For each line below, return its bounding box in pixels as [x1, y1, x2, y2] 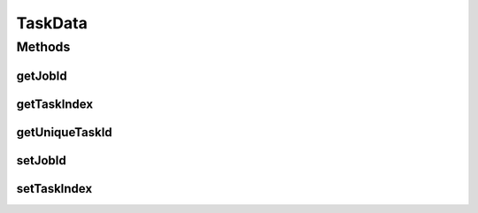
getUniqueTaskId [16, 125, 112, 140]
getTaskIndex [16, 96, 93, 111]
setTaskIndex [16, 181, 93, 196]
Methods [16, 39, 71, 55]
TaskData [16, 13, 88, 33]
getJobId [16, 68, 67, 83]
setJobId [16, 153, 66, 168]
